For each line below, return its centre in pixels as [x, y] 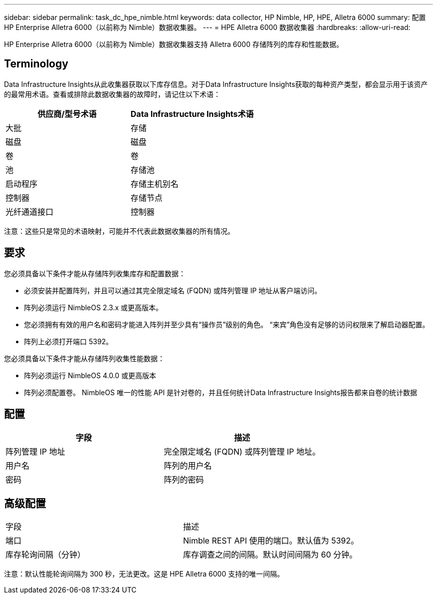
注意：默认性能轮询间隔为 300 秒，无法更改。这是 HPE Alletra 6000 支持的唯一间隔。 [144, 574]
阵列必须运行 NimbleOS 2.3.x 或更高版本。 [94, 307]
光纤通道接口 [30, 212]
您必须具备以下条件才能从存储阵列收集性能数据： [84, 358]
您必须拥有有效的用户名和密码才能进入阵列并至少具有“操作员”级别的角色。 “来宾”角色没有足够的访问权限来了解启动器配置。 [227, 324]
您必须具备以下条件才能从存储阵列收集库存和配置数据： [95, 273]
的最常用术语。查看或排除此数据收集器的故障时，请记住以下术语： [112, 94]
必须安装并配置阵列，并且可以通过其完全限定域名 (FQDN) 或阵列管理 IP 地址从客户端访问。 [173, 290]
